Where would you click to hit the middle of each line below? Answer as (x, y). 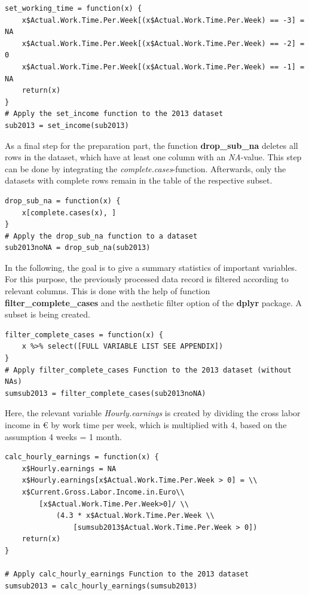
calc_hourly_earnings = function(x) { (82, 457)
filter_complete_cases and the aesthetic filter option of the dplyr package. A (154, 302)
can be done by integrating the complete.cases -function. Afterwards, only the (146, 168)
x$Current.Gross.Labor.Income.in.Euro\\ (103, 492)
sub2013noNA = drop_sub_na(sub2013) (78, 248)
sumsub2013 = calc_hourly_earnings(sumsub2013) (101, 586)
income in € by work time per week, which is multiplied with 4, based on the (146, 425)
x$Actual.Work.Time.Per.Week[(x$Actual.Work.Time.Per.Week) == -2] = (163, 43)
